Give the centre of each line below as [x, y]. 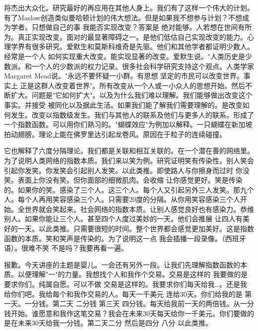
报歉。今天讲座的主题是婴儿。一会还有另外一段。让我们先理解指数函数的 [122, 264]
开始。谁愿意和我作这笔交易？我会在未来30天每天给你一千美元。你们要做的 [132, 313]
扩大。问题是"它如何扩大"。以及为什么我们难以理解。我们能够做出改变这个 [131, 95]
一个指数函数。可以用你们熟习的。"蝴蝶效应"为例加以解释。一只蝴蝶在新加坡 [128, 124]
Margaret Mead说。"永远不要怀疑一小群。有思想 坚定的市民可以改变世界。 [124, 76]
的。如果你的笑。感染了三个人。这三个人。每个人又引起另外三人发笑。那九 [126, 189]
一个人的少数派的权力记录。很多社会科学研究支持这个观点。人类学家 [143, 66]
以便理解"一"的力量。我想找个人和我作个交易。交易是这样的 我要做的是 [133, 274]
